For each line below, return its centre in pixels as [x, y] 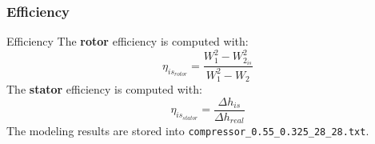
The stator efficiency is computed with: [104, 89]
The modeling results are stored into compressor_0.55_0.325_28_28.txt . [188, 131]
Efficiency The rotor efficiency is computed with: [128, 41]
